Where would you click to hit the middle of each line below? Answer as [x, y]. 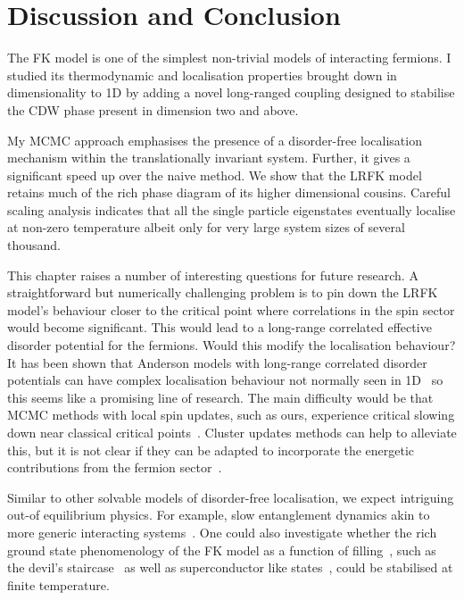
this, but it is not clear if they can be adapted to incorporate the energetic [211, 450]
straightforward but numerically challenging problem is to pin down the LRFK [223, 292]
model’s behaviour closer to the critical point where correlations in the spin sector [231, 309]
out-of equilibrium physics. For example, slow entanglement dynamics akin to [219, 515]
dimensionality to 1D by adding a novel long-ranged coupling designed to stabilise [231, 92]
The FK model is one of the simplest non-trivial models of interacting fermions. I [229, 58]
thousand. [34, 245]
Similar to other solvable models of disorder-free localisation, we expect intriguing [231, 497]
